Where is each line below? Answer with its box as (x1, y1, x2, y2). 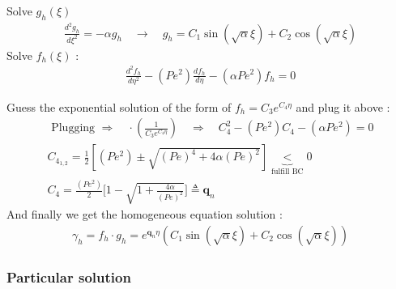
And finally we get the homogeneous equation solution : (6, 206, 283, 223)
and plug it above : (296, 98, 390, 115)
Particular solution (6, 266, 131, 287)
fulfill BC (271, 168, 304, 176)
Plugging (51, 122, 96, 134)
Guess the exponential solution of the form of (6, 98, 232, 115)
